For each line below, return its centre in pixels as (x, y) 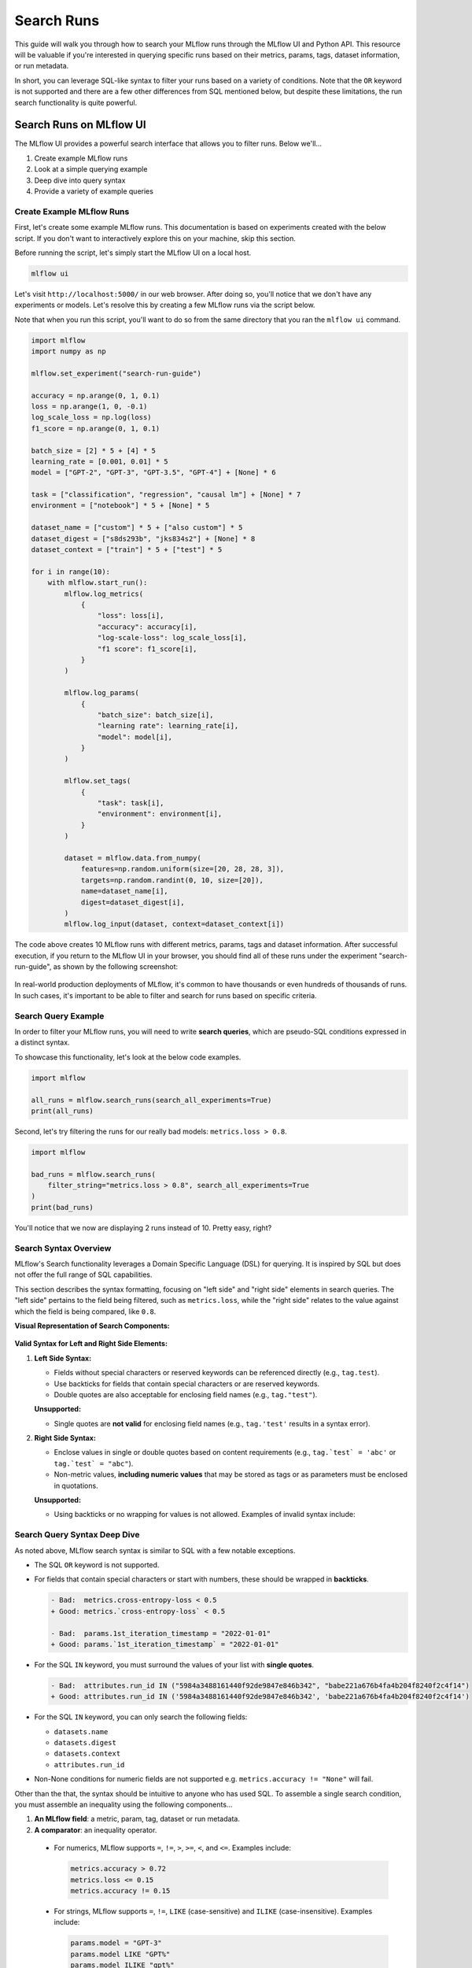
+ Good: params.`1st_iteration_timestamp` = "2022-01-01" (165, 1644)
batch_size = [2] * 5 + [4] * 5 (94, 450)
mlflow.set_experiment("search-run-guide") (116, 373)
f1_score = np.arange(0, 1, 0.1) (96, 428)
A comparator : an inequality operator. (96, 1829)
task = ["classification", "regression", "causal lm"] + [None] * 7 (166, 495)
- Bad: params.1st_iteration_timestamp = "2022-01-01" (161, 1633)
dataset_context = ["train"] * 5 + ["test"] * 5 (127, 550)
